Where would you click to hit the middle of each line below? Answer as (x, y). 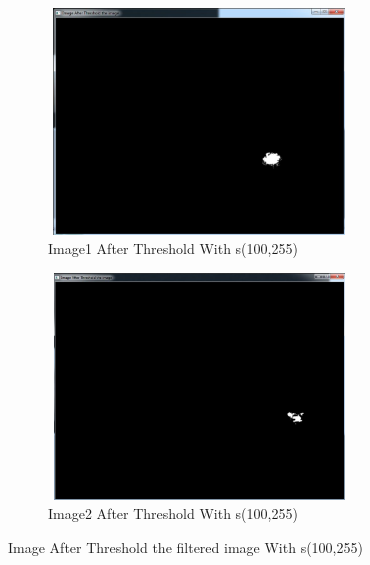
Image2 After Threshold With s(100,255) (173, 513)
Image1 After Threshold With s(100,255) (173, 248)
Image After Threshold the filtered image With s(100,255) (185, 546)
